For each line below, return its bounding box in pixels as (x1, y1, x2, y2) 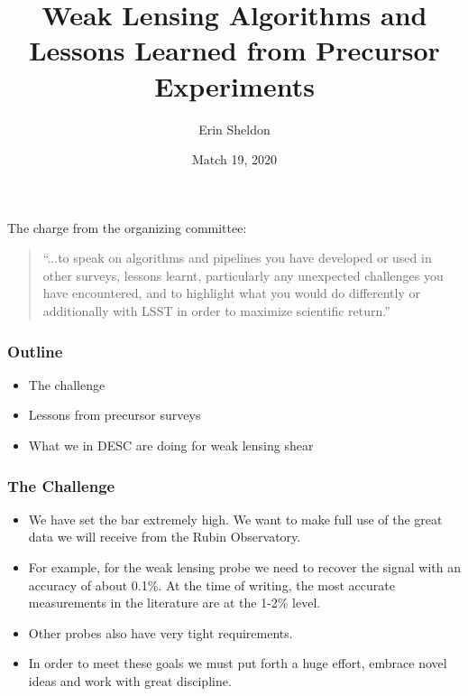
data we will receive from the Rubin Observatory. (28, 527, 301, 546)
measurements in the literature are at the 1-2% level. (28, 593, 321, 612)
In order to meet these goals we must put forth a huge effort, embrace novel (28, 654, 447, 673)
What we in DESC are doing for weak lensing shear (28, 436, 314, 455)
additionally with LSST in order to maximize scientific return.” (42, 302, 390, 320)
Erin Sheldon (198, 119, 271, 138)
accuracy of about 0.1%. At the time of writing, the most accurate (28, 575, 395, 594)
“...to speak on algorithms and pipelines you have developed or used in (42, 248, 432, 267)
